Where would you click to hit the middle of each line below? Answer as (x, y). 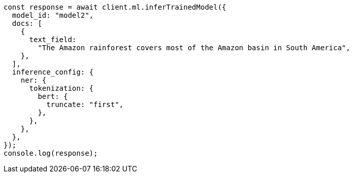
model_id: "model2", (53, 15)
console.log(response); (51, 153)
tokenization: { (61, 88)
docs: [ (27, 23)
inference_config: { (53, 72)
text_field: (53, 40)
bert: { (53, 96)
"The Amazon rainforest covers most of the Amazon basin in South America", (194, 48)
